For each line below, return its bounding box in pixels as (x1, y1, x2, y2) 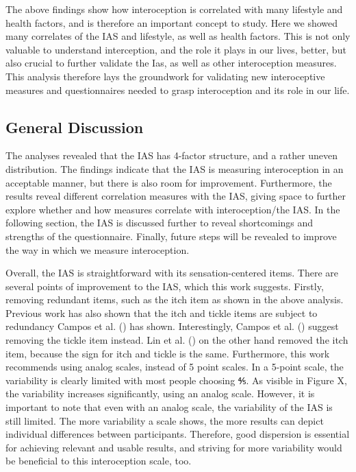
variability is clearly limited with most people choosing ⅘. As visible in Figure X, (5, 373, 347, 387)
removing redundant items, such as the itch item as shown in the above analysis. (5, 292, 344, 307)
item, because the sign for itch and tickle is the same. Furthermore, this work (5, 346, 330, 360)
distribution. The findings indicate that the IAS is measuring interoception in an (5, 161, 344, 176)
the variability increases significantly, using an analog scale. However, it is (5, 386, 315, 401)
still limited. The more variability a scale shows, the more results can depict (5, 413, 324, 427)
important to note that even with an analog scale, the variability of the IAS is (5, 400, 333, 414)
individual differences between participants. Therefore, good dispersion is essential (5, 427, 350, 441)
